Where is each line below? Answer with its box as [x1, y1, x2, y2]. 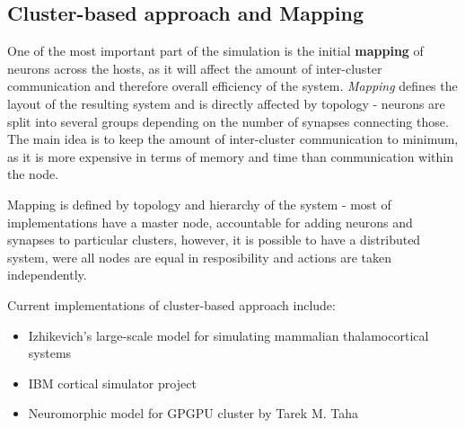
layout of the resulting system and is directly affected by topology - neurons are [7, 94, 445, 112]
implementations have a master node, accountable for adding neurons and [7, 212, 413, 231]
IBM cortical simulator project [28, 373, 197, 392]
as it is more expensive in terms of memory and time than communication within [7, 147, 453, 165]
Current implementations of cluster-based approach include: [7, 295, 336, 314]
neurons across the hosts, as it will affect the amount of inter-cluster [7, 58, 382, 77]
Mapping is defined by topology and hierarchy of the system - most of [7, 194, 391, 213]
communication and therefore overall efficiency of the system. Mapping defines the [7, 76, 458, 95]
